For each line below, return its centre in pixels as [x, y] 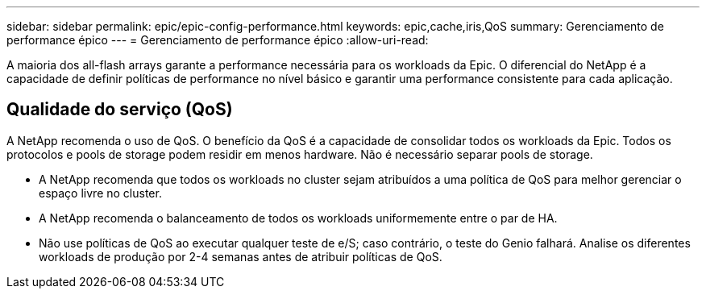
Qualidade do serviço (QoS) [120, 110]
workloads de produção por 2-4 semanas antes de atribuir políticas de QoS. [241, 256]
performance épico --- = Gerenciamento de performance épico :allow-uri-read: [218, 40]
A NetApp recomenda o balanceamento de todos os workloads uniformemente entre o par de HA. [298, 218]
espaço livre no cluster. [100, 193]
